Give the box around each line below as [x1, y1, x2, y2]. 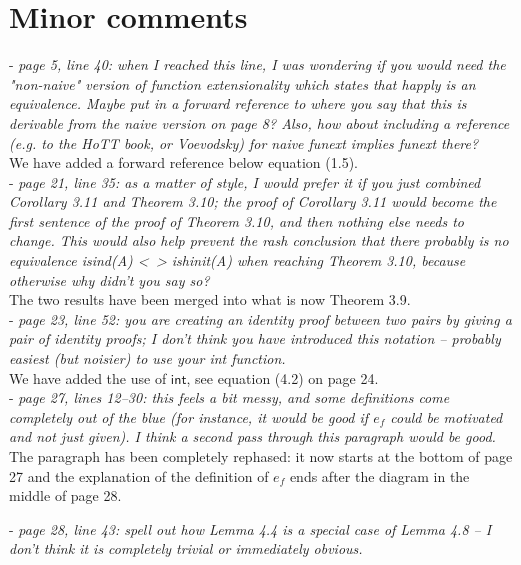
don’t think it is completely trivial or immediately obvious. [9, 538, 363, 559]
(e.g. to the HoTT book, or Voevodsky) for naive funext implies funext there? [9, 132, 479, 153]
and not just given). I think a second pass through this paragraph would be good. [9, 426, 496, 447]
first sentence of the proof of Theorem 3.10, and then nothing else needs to [9, 210, 464, 231]
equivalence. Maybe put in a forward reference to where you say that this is [9, 93, 467, 114]
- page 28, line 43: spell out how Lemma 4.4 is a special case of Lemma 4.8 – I [9, 518, 492, 539]
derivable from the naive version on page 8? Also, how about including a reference [9, 112, 510, 133]
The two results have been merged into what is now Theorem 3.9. [9, 289, 411, 310]
